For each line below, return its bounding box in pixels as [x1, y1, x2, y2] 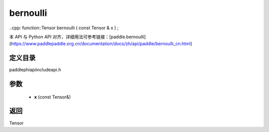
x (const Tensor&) [34, 94, 71, 100]
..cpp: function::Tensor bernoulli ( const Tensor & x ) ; [9, 25, 119, 31]
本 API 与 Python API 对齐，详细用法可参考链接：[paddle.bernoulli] [9, 34, 146, 40]
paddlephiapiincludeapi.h [9, 67, 61, 73]
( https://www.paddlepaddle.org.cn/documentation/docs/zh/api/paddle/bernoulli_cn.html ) [9, 41, 193, 47]
